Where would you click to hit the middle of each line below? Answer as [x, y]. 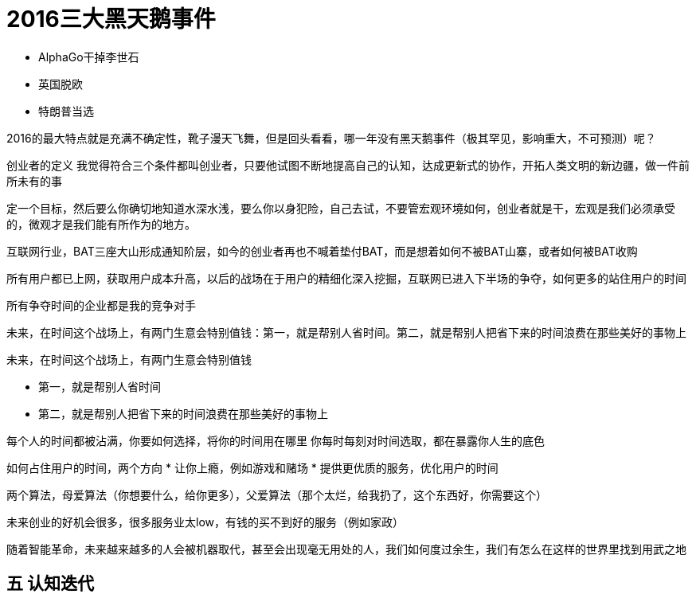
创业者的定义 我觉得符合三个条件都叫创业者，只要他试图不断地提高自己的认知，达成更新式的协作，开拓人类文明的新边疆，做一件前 [348, 165]
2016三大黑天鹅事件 [111, 19]
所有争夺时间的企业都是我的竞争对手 [101, 305]
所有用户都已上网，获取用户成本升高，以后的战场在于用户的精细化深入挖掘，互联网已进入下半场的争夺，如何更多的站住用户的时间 [346, 278]
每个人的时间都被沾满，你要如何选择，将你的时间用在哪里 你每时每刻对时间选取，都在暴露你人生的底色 [276, 440]
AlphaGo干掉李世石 [89, 57]
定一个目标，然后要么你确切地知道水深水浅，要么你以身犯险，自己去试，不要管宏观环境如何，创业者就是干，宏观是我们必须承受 [341, 208]
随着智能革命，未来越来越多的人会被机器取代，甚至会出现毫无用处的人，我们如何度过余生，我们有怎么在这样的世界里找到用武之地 [346, 549]
